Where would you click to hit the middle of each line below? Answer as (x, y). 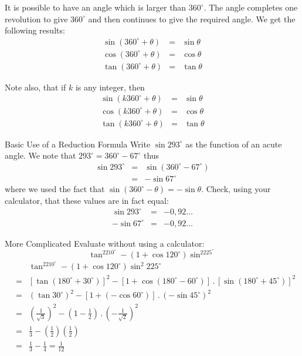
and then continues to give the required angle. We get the (192, 19)
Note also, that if (35, 87)
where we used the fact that (55, 189)
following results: (35, 30)
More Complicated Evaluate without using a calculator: (105, 243)
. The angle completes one (251, 7)
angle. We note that (40, 155)
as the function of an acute (234, 144)
